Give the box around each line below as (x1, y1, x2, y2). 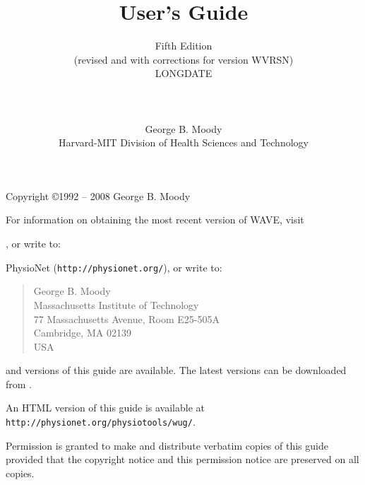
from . (6, 376, 32, 391)
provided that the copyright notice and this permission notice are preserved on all (6, 452, 359, 467)
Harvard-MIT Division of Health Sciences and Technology (59, 135, 309, 150)
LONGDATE (155, 66, 213, 81)
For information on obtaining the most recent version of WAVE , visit (6, 212, 304, 227)
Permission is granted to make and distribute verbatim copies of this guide (6, 438, 328, 452)
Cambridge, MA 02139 (33, 325, 131, 340)
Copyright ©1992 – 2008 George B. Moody (6, 188, 191, 203)
